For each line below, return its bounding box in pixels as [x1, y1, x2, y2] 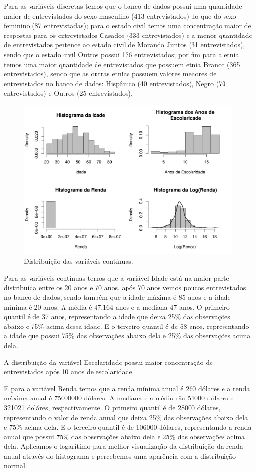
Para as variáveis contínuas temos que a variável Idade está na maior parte [4, 272, 229, 283]
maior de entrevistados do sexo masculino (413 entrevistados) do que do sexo [4, 10, 236, 21]
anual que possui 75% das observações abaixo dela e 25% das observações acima [4, 431, 245, 441]
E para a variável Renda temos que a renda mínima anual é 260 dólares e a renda [4, 383, 250, 393]
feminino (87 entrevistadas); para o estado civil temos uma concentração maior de [4, 20, 251, 31]
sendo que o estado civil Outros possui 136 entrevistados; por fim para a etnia [4, 49, 239, 59]
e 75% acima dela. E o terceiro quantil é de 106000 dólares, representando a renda [4, 422, 252, 432]
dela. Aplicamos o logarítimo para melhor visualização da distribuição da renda [4, 441, 243, 451]
